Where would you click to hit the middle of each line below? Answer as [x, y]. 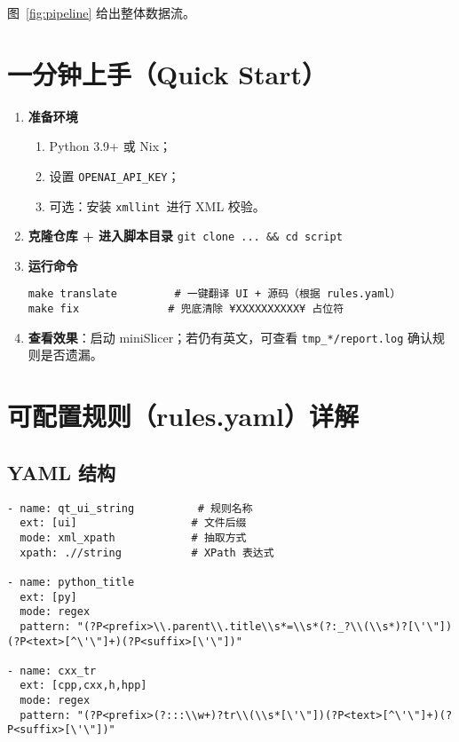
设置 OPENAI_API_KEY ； [115, 175]
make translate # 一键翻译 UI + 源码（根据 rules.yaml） [214, 294]
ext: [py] [48, 597]
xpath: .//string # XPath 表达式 [147, 553]
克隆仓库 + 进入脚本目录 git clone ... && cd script [185, 236]
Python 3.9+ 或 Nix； [111, 146]
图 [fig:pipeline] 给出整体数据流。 [101, 12]
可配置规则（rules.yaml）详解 [183, 416]
